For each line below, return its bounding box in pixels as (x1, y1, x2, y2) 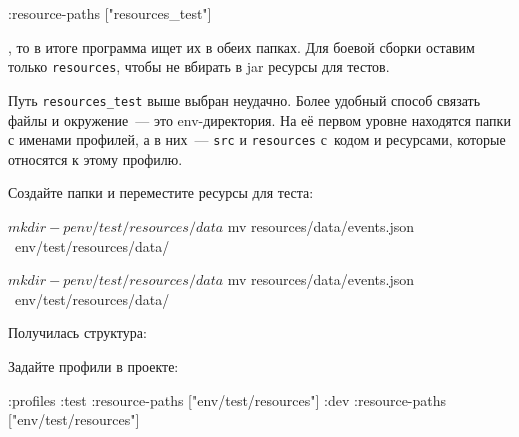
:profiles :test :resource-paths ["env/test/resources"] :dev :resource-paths (8, 389, 447, 410)
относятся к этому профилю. (8, 148, 183, 169)
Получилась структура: (8, 322, 147, 343)
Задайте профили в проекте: (8, 355, 179, 376)
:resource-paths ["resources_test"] (8, 3, 212, 23)
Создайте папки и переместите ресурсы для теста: (8, 182, 314, 203)
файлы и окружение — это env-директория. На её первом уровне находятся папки (8, 109, 511, 130)
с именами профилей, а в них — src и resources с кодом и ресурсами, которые (8, 129, 506, 150)
